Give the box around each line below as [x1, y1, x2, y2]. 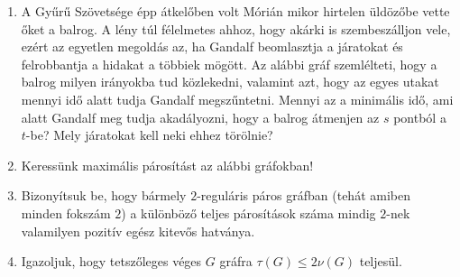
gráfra [219, 252, 253, 271]
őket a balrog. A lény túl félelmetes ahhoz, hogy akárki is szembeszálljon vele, [21, 19, 451, 38]
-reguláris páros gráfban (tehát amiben [197, 186, 410, 205]
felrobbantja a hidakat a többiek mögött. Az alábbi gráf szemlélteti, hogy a [21, 54, 437, 73]
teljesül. [359, 252, 402, 271]
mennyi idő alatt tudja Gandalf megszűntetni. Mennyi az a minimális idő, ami [21, 89, 454, 108]
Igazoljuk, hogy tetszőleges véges [21, 252, 202, 271]
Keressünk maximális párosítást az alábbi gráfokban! [21, 155, 314, 174]
